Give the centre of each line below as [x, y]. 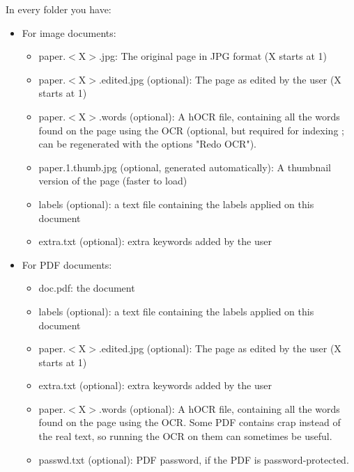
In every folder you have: [59, 9]
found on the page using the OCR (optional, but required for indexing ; [191, 130]
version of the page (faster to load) [113, 181]
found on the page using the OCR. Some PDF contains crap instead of [190, 422]
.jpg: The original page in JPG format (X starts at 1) [213, 56]
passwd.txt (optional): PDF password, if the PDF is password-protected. [194, 459]
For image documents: [69, 32]
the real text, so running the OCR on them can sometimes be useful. [185, 436]
